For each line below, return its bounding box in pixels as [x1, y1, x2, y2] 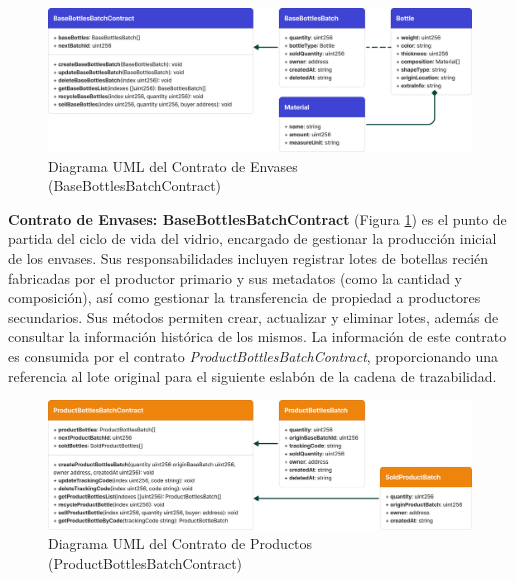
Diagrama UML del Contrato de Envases [48, 155, 298, 176]
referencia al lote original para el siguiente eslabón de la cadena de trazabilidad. [8, 365, 497, 386]
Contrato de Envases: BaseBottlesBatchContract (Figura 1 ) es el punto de [8, 208, 507, 229]
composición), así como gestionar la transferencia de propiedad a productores [8, 287, 481, 308]
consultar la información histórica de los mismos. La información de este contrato [8, 326, 507, 347]
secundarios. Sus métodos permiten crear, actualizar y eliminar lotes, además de [8, 306, 499, 327]
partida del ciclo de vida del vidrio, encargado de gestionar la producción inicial [8, 228, 497, 249]
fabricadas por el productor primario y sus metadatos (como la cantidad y [8, 267, 463, 288]
